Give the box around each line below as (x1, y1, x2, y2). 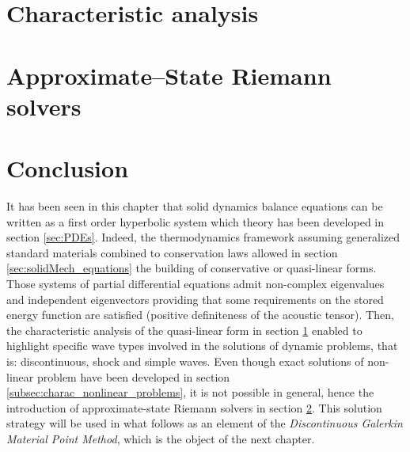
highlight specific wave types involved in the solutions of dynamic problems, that (6, 337, 398, 354)
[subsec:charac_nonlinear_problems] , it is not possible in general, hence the (6, 384, 374, 401)
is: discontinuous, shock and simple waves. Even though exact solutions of (6, 353, 364, 369)
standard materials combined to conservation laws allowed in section (6, 244, 338, 260)
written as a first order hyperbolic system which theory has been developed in (6, 213, 385, 230)
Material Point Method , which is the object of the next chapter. (6, 430, 315, 446)
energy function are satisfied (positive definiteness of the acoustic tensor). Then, (6, 306, 394, 323)
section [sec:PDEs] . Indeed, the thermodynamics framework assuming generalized (6, 229, 401, 245)
